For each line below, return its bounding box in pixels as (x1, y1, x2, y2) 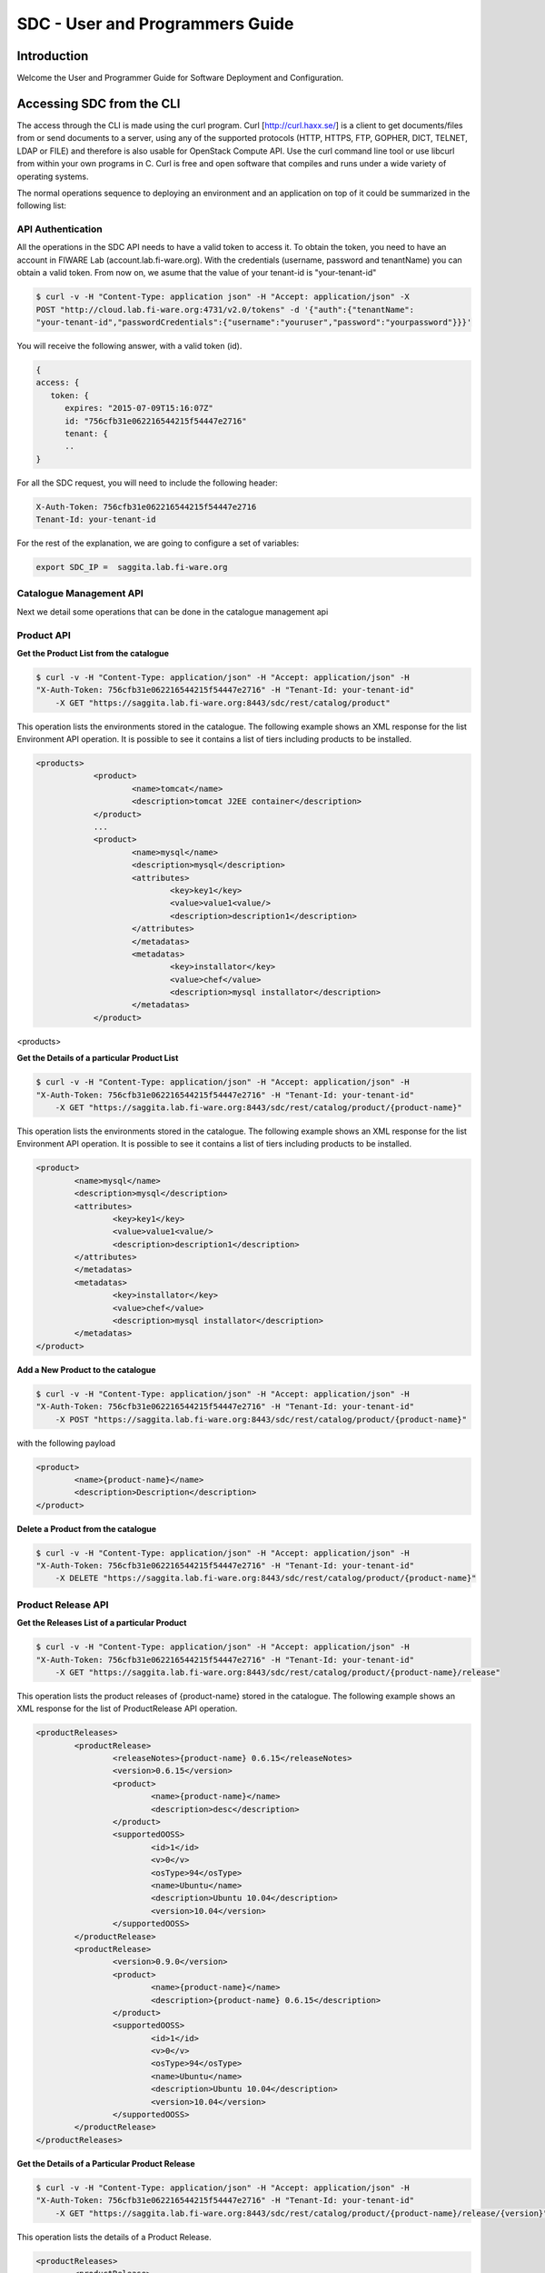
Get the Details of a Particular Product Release (16, 2158, 195, 2168)
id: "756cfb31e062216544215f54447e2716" (64, 416, 247, 426)
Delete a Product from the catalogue (16, 1523, 157, 1534)
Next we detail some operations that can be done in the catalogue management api (16, 606, 329, 617)
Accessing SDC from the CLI (16, 95, 181, 111)
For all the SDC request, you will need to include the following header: (16, 477, 279, 488)
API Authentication (16, 223, 104, 235)
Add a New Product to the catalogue (16, 1364, 156, 1375)
